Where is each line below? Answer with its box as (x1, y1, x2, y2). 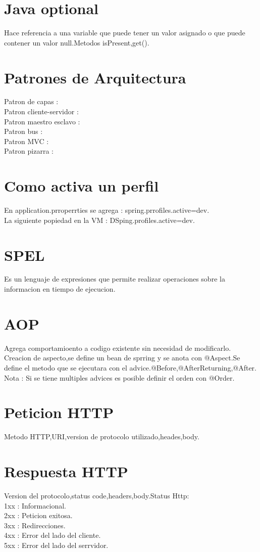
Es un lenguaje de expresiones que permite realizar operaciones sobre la (4, 273, 225, 284)
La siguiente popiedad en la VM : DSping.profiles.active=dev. (4, 214, 195, 225)
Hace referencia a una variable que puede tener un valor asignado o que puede (4, 27, 245, 38)
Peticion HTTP (4, 402, 114, 423)
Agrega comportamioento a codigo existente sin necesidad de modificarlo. (4, 342, 231, 353)
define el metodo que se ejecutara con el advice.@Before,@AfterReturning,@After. (4, 362, 256, 373)
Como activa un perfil (4, 175, 159, 196)
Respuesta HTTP (4, 461, 128, 482)
